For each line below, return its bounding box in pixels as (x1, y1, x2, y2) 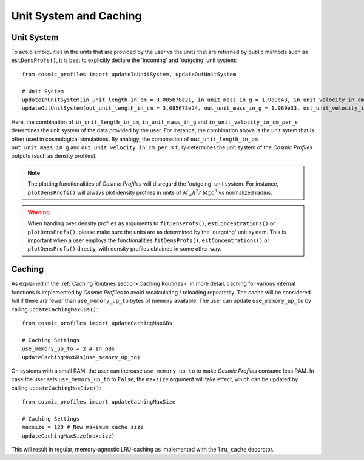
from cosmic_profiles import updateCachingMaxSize (22, 398, 176, 405)
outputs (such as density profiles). (11, 152, 97, 160)
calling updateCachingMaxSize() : (11, 384, 101, 391)
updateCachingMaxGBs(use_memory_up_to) (22, 354, 141, 360)
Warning (27, 208, 50, 215)
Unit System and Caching (11, 9, 142, 22)
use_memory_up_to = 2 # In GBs (22, 345, 115, 352)
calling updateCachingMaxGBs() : (11, 305, 98, 313)
